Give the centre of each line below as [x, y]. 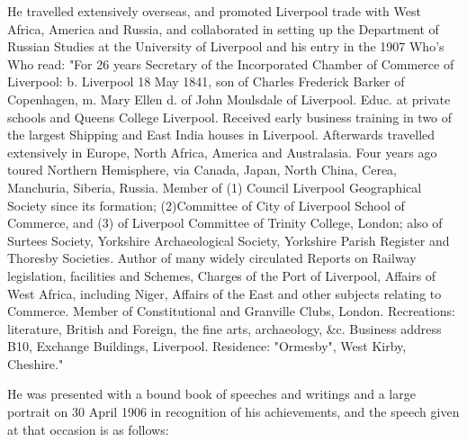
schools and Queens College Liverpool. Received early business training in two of [230, 117]
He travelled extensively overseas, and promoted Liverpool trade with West [214, 11]
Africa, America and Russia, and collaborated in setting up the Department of [223, 28]
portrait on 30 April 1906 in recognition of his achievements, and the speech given [233, 412]
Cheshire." [36, 363]
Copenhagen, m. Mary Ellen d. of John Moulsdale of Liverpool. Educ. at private [229, 99]
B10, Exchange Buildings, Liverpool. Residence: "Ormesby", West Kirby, [207, 346]
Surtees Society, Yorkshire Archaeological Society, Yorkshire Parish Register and [229, 240]
